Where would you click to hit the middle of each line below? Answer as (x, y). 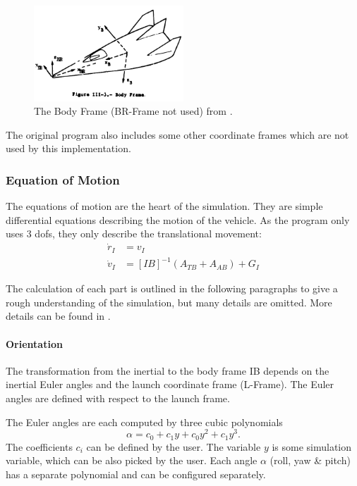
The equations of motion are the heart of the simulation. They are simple (164, 206)
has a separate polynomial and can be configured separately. (136, 474)
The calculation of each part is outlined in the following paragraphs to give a (172, 288)
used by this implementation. (68, 148)
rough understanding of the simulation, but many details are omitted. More (169, 302)
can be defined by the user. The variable (174, 446)
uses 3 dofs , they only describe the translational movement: (134, 233)
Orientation (34, 343)
